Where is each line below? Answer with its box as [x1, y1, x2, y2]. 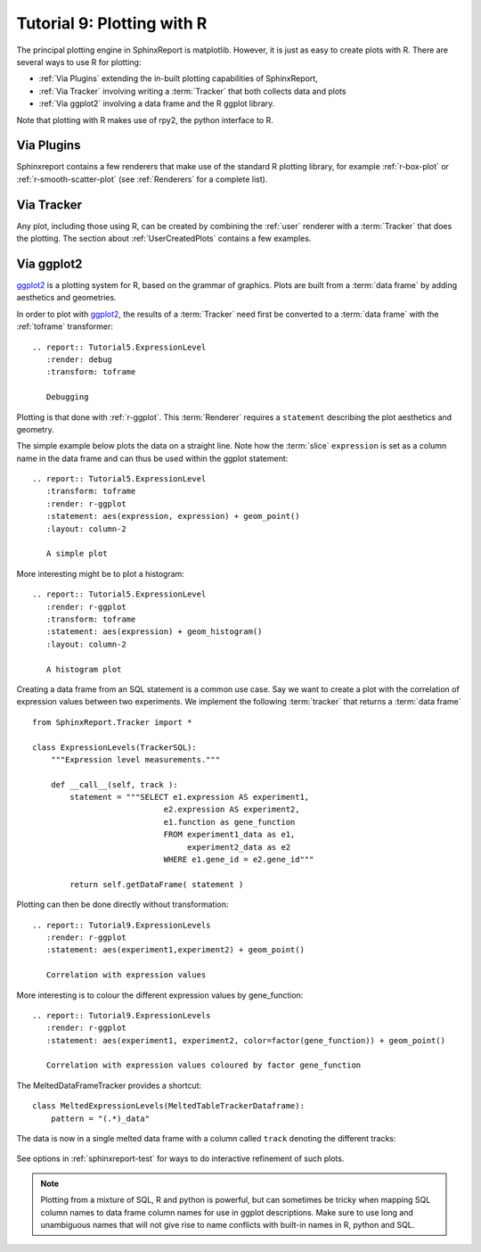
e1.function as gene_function [163, 817, 296, 827]
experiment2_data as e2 [187, 842, 291, 852]
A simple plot [45, 548, 108, 559]
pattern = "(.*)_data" [50, 1113, 151, 1124]
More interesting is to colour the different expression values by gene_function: [16, 990, 304, 1001]
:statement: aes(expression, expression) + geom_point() [45, 511, 300, 522]
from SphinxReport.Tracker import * [32, 717, 192, 727]
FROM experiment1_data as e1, [163, 829, 296, 840]
